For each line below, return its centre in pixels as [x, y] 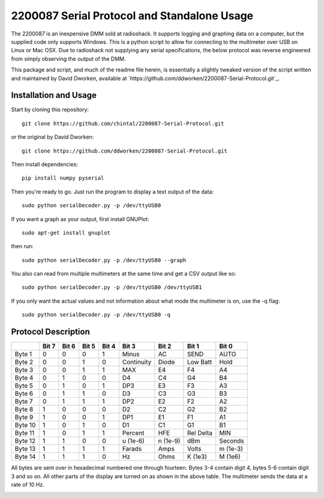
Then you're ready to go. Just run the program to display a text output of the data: [112, 192]
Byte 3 [24, 370]
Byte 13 [25, 449]
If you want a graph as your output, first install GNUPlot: [80, 219]
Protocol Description [50, 332]
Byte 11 [25, 433]
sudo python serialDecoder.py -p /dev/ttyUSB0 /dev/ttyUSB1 [112, 287]
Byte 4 [24, 378]
